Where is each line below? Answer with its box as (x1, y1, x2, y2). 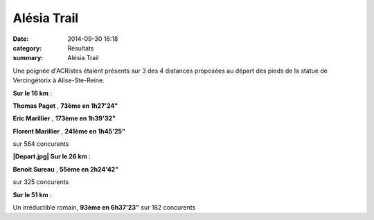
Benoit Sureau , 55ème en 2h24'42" (12, 165, 119, 173)
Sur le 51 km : (12, 190, 52, 199)
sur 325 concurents (12, 178, 69, 186)
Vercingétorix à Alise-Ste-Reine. (12, 76, 105, 84)
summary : (12, 54, 44, 62)
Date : (12, 35, 29, 43)
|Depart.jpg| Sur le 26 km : (12, 152, 91, 161)
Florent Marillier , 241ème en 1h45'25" (12, 127, 126, 135)
